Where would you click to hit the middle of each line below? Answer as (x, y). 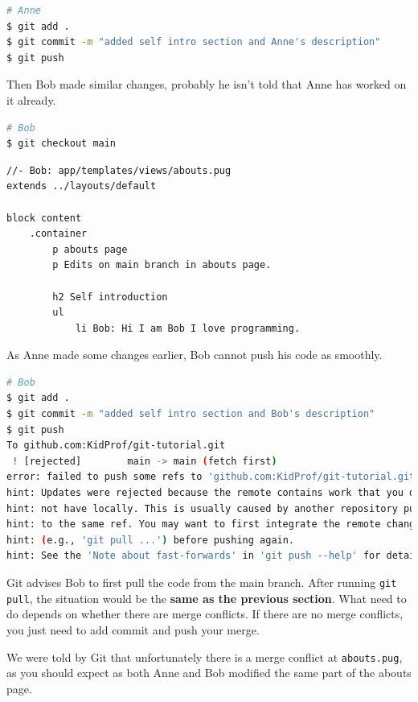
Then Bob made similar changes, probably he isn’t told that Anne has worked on (207, 84)
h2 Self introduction (110, 297)
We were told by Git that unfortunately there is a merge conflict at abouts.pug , (205, 657)
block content (44, 218)
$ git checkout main (61, 144)
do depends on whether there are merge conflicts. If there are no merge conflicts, (205, 614)
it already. (31, 99)
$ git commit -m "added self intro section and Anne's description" (194, 42)
